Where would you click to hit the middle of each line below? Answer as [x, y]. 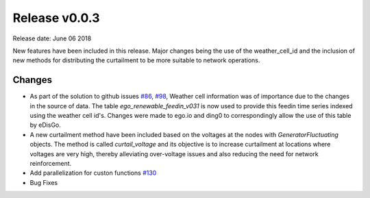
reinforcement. [51, 163]
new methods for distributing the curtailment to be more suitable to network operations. [136, 60]
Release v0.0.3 [56, 18]
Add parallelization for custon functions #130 [93, 173]
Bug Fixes [44, 182]
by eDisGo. [46, 125]
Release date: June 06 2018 [52, 38]
